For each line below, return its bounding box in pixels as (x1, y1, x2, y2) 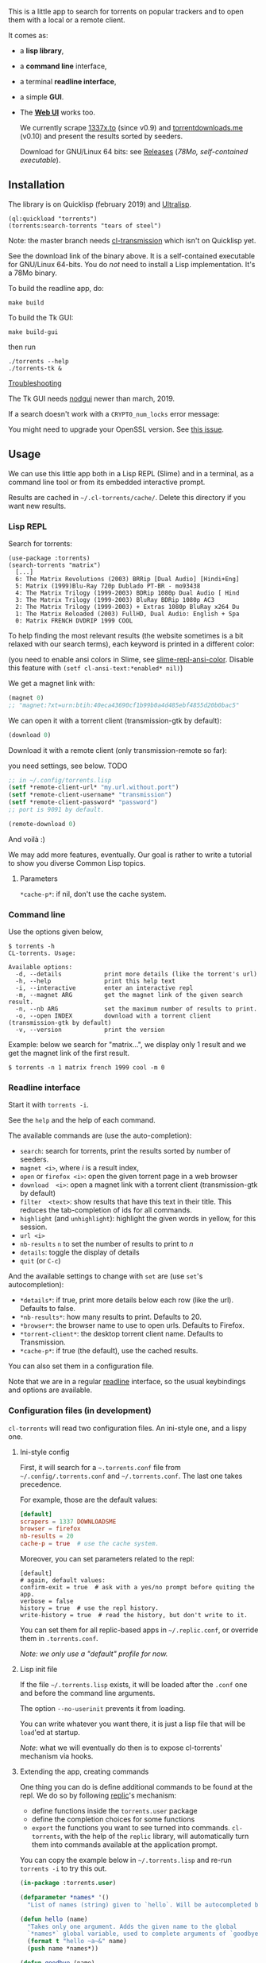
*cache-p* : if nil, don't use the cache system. (19, 889, 167, 898)
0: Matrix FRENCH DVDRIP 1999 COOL (15, 616, 133, 625)
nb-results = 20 (19, 1532, 74, 1541)
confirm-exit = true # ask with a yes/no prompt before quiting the (19, 1584, 256, 1592)
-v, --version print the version (15, 1026, 165, 1034)
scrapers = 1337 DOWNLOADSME (19, 1518, 117, 1526)
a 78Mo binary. (8, 268, 58, 277)
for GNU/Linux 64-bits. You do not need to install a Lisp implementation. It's (8, 259, 256, 269)
